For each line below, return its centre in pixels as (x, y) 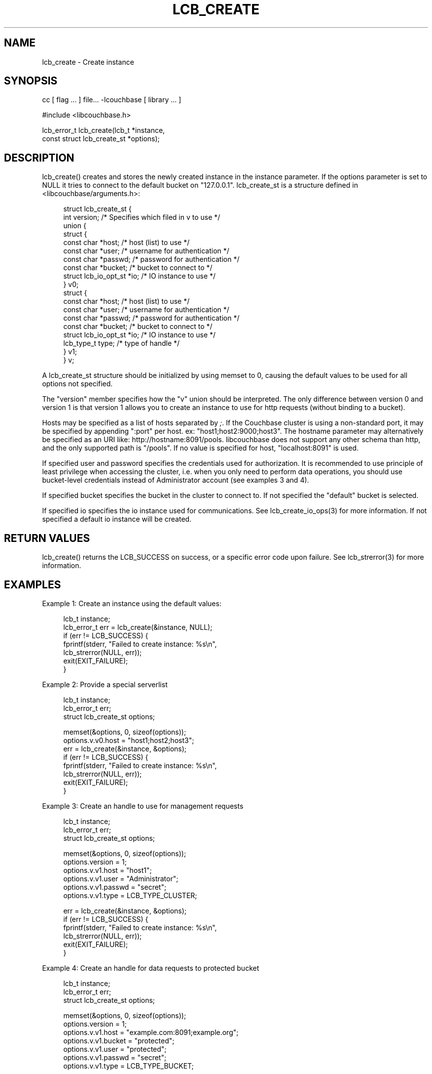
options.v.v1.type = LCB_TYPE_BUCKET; (128, 1066)
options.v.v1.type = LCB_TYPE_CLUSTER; (130, 895)
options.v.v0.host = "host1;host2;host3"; (129, 740)
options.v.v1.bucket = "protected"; (119, 1040)
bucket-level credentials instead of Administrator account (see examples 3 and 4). (176, 480)
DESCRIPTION (39, 158)
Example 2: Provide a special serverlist (105, 684)
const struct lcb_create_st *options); (101, 139)
